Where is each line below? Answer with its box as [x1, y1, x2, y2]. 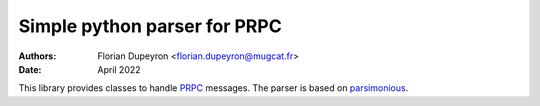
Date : [18, 63, 42, 75]
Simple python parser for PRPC [18, 15, 282, 37]
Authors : [18, 50, 57, 62]
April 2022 [97, 63, 141, 75]
